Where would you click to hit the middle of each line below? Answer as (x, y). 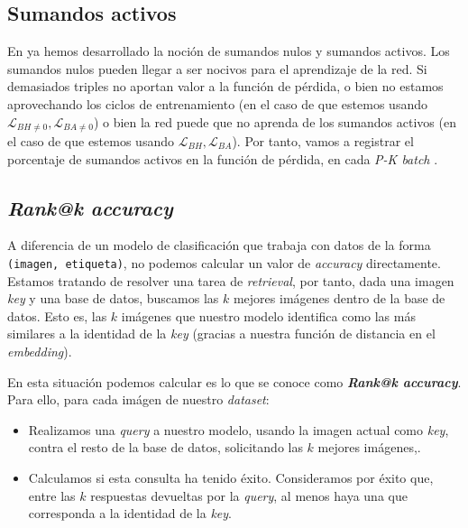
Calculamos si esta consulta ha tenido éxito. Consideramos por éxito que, (231, 478)
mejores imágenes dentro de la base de (339, 298)
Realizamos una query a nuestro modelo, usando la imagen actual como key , (239, 429)
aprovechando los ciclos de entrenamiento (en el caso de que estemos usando (217, 103)
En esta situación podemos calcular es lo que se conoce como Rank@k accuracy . (234, 381)
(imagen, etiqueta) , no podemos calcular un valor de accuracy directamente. (224, 263)
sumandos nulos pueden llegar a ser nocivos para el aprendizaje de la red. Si (217, 68)
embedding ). (40, 352)
